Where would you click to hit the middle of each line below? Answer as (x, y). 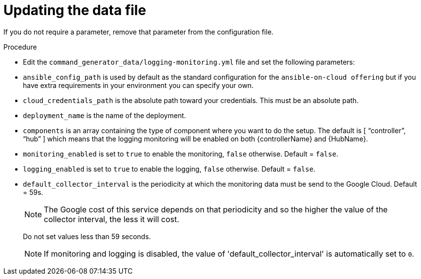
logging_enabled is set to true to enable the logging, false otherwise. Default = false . (169, 169)
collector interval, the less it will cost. (112, 219)
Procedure (20, 47)
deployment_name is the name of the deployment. (105, 115)
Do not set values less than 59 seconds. (87, 236)
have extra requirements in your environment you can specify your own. (138, 85)
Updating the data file (75, 10)
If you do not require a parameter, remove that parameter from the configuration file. (138, 32)
